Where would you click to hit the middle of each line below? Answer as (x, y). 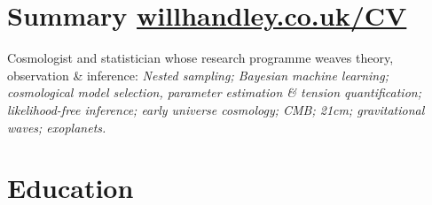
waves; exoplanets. (57, 127)
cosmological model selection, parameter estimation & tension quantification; (214, 92)
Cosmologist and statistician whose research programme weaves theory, (200, 58)
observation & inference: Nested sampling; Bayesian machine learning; (198, 75)
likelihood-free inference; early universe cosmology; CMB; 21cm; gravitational (216, 109)
